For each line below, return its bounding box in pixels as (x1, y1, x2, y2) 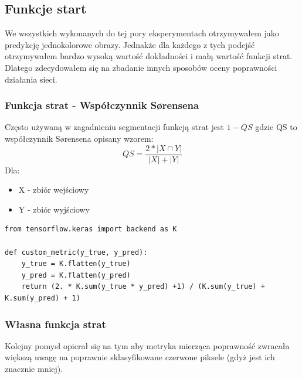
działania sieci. (5, 73, 57, 85)
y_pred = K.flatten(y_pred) (21, 271, 131, 279)
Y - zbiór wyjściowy (18, 203, 90, 215)
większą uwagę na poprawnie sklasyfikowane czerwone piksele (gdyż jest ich (5, 351, 275, 363)
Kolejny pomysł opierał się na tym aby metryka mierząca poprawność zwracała (5, 339, 290, 351)
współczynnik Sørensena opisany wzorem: (5, 132, 154, 144)
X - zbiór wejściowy (18, 183, 89, 196)
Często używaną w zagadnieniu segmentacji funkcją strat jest (5, 121, 225, 133)
